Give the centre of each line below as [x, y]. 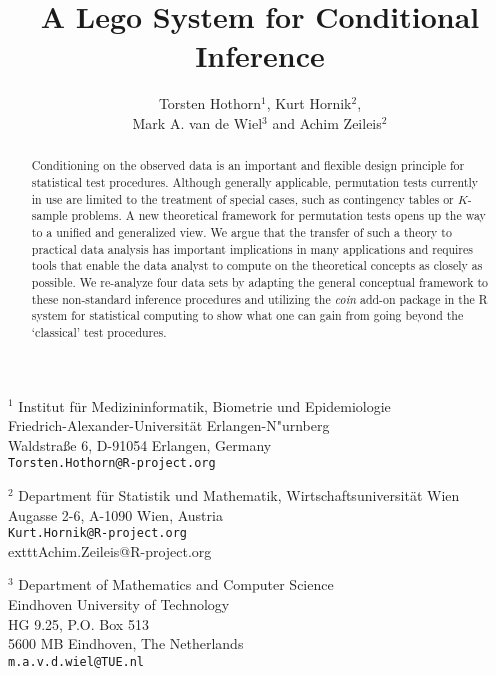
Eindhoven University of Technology [119, 603]
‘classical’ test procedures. [99, 331]
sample [49, 215]
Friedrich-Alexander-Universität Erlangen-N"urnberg [169, 425]
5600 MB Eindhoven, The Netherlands [126, 643]
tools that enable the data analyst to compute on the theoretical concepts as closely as [257, 265]
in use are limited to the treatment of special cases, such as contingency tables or [242, 198]
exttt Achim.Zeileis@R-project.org [110, 550]
